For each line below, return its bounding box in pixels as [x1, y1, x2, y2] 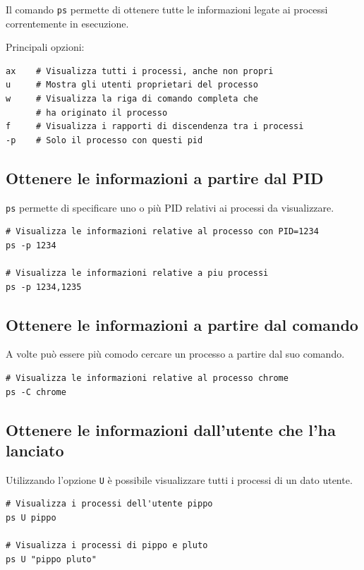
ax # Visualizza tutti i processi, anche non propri [6, 66, 274, 76]
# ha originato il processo [35, 107, 168, 118]
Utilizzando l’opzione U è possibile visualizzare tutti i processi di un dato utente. [6, 472, 353, 487]
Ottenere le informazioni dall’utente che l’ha [6, 418, 336, 440]
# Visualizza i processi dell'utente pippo [6, 499, 213, 509]
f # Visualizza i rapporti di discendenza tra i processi [6, 121, 304, 132]
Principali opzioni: [6, 40, 85, 54]
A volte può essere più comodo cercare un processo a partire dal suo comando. [6, 346, 345, 361]
